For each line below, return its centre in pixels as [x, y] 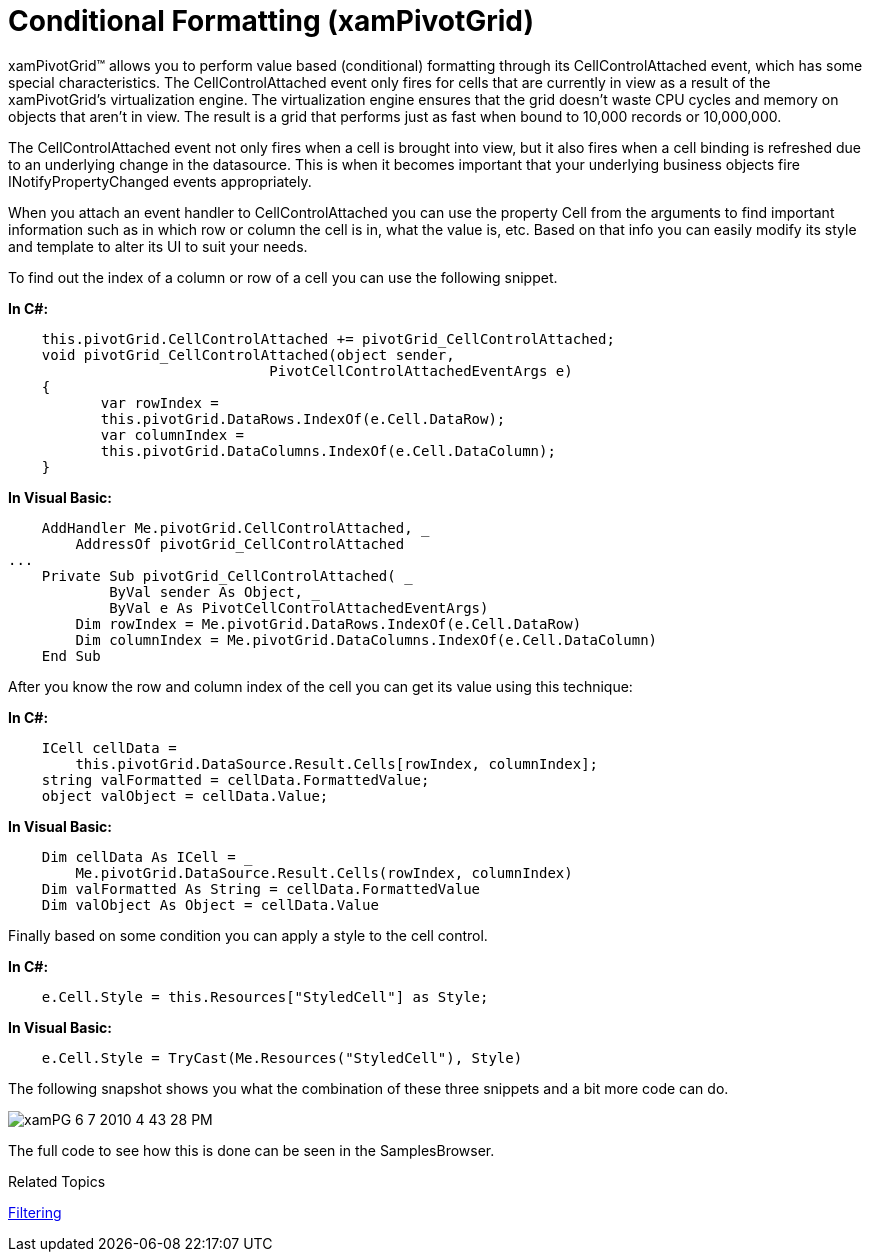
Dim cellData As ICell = [138, 856]
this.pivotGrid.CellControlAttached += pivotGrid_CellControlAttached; [328, 338]
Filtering [35, 1212]
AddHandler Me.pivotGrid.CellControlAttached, [227, 527]
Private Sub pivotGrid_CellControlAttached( [218, 575]
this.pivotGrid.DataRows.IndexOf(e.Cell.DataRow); [303, 418]
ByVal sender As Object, [206, 591]
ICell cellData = [109, 747]
